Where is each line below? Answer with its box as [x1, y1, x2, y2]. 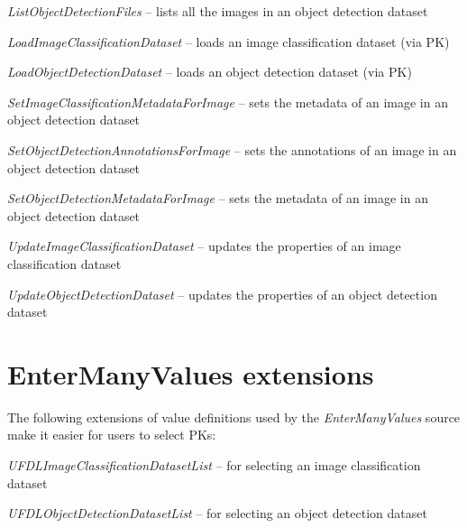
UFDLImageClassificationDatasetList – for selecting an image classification [7, 456, 421, 475]
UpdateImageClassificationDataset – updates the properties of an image [7, 236, 401, 255]
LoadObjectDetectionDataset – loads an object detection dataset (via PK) [7, 62, 412, 81]
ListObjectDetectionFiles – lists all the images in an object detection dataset [7, 2, 428, 20]
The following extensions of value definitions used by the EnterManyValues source [7, 407, 461, 426]
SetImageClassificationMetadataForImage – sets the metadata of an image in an [7, 92, 448, 111]
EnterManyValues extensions [7, 355, 374, 392]
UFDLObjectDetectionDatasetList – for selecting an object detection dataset [7, 504, 427, 523]
